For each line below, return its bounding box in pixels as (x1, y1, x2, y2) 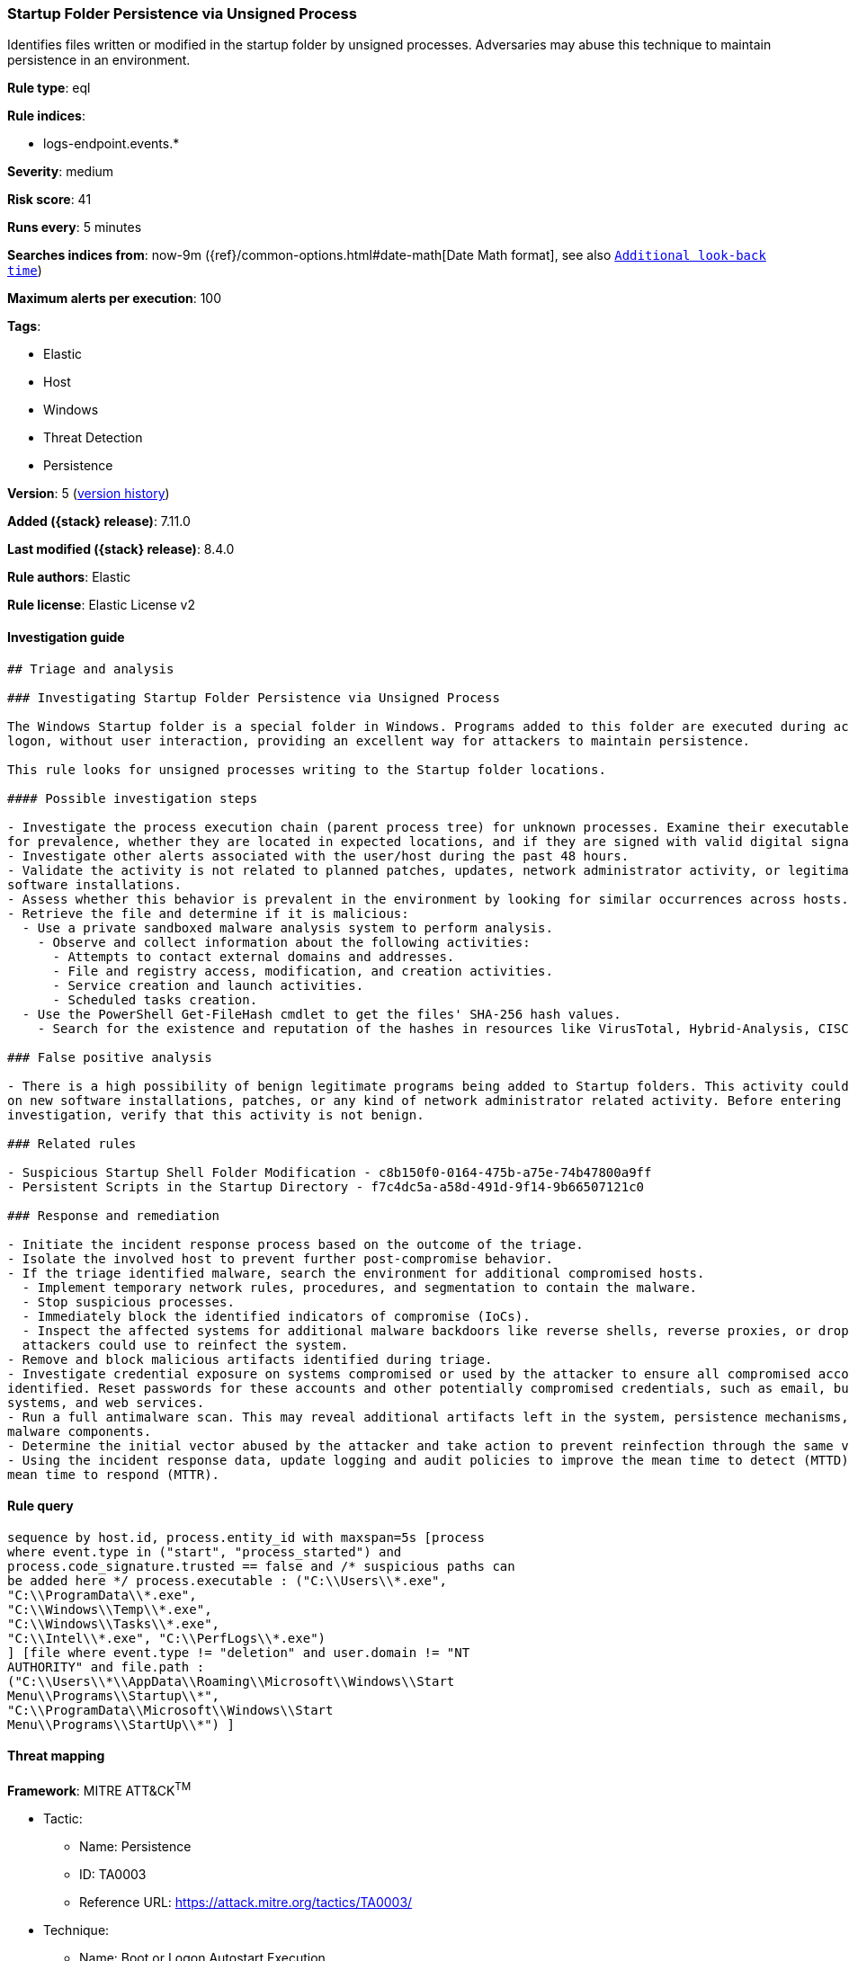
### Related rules (7, 1136, 137, 1151)
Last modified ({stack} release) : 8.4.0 (7, 541, 235, 557)
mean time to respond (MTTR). (7, 1466, 220, 1482)
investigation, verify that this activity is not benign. (7, 1107, 424, 1122)
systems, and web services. (7, 1395, 205, 1410)
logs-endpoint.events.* (43, 136, 180, 152)
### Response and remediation (7, 1208, 220, 1223)
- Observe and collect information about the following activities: (37, 934, 531, 949)
